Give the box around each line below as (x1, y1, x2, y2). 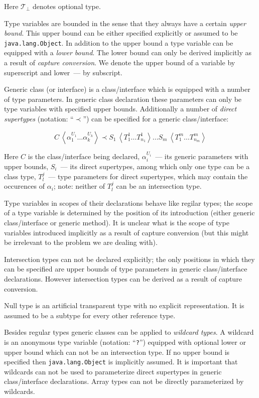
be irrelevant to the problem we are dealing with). (4, 237, 158, 247)
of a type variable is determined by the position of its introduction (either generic (4, 207, 255, 218)
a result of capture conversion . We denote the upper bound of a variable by (4, 57, 235, 68)
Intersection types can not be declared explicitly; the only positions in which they (4, 253, 255, 264)
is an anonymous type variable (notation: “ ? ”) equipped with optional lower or (4, 336, 246, 347)
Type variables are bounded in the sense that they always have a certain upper (4, 18, 246, 28)
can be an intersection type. (116, 181, 202, 191)
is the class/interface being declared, (28, 151, 140, 161)
